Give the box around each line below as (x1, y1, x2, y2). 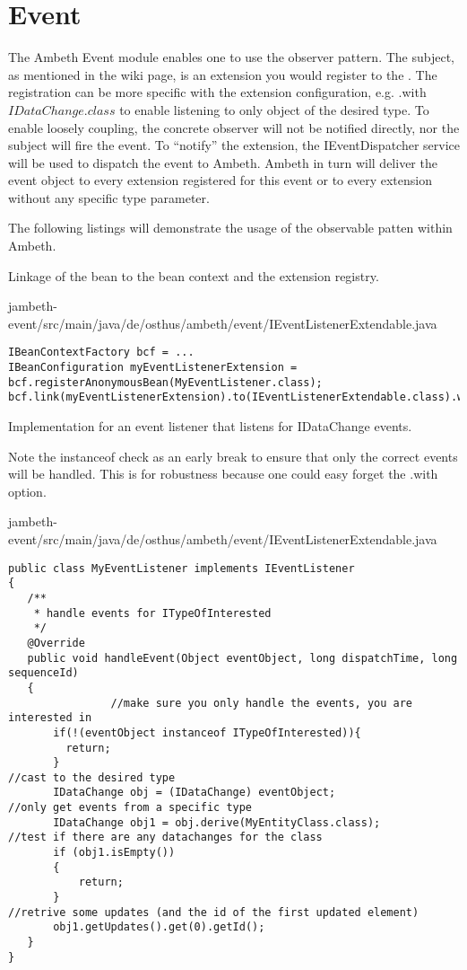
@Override (27, 636, 85, 649)
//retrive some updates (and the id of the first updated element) (8, 905, 419, 919)
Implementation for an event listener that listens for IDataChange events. (8, 417, 412, 436)
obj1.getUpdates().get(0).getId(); (53, 921, 265, 934)
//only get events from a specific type (8, 801, 253, 815)
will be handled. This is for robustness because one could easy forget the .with (8, 464, 438, 483)
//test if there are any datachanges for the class (8, 831, 323, 844)
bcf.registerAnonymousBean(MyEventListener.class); (8, 375, 323, 389)
